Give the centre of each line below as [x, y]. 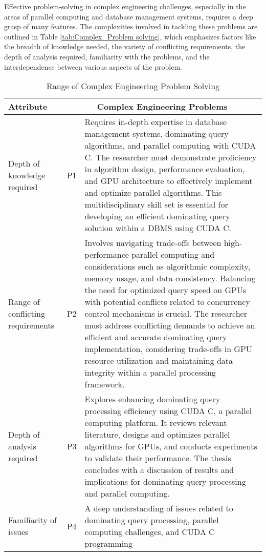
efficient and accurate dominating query [156, 337]
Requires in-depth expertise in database [156, 122]
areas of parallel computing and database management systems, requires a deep [129, 16]
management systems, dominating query [157, 134]
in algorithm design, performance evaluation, [165, 169]
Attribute [28, 107]
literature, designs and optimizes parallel [157, 435]
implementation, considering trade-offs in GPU [168, 349]
